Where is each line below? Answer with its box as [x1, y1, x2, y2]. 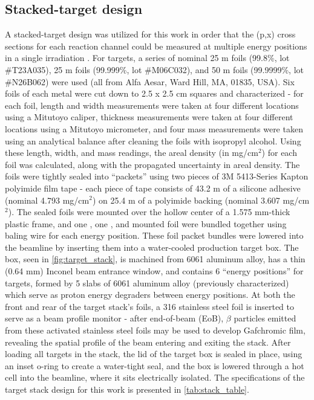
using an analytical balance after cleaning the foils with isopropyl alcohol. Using [5, 134, 301, 147]
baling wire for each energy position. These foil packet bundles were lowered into [5, 229, 304, 242]
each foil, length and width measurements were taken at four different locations [5, 98, 299, 111]
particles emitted [234, 312, 296, 324]
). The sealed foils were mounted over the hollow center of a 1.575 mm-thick [8, 205, 290, 218]
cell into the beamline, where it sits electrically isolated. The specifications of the [5, 371, 305, 384]
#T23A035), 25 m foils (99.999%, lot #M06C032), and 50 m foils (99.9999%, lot [5, 63, 304, 76]
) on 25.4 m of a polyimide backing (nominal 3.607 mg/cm [92, 193, 310, 206]
